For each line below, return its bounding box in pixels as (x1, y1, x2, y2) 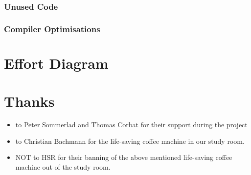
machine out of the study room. (15, 161, 111, 172)
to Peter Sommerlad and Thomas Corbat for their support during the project (15, 119, 248, 130)
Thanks (4, 91, 55, 111)
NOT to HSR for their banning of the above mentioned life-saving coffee (15, 152, 232, 162)
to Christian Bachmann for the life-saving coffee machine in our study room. (15, 136, 245, 146)
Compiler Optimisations (4, 22, 100, 35)
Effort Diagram (4, 53, 109, 73)
